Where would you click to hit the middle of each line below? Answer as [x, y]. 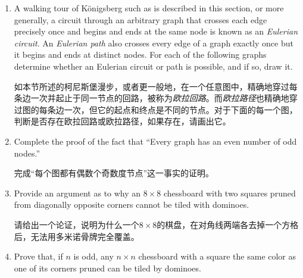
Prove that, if [38, 256]
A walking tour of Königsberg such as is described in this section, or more [149, 8]
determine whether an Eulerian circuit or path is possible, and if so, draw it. [153, 66]
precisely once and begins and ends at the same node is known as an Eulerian [156, 31]
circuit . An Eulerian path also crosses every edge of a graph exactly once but [154, 43]
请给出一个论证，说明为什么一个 [76, 224]
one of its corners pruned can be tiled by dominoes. [107, 268]
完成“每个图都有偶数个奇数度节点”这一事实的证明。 [114, 173]
